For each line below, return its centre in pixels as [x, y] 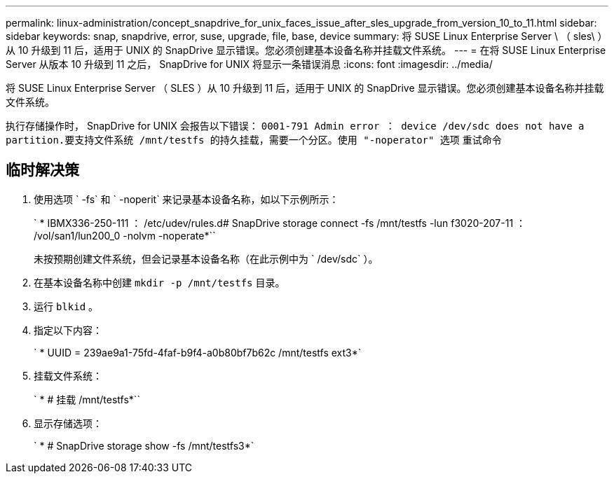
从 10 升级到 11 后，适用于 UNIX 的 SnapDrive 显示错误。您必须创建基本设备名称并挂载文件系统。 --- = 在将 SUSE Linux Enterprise [306, 50]
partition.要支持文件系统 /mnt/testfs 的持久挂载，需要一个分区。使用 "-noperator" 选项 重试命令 [254, 140]
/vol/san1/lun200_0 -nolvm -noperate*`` [125, 235]
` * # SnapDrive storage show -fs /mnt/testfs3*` [144, 445]
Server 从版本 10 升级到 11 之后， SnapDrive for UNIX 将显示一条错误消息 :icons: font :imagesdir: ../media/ [249, 64]
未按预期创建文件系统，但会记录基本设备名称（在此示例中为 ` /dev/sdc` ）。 [206, 258]
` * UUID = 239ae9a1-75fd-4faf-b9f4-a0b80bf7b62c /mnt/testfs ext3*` [198, 352]
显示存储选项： [68, 423]
